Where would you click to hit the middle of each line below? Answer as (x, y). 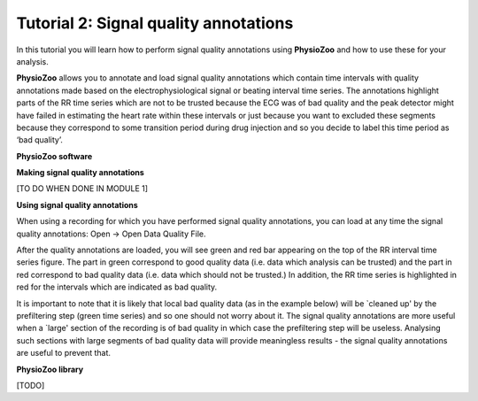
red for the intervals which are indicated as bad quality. (117, 287)
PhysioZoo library (50, 369)
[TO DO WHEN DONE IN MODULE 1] (82, 189)
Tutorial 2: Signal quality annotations (155, 23)
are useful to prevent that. (63, 353)
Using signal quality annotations (77, 204)
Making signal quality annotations (81, 173)
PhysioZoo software (54, 156)
